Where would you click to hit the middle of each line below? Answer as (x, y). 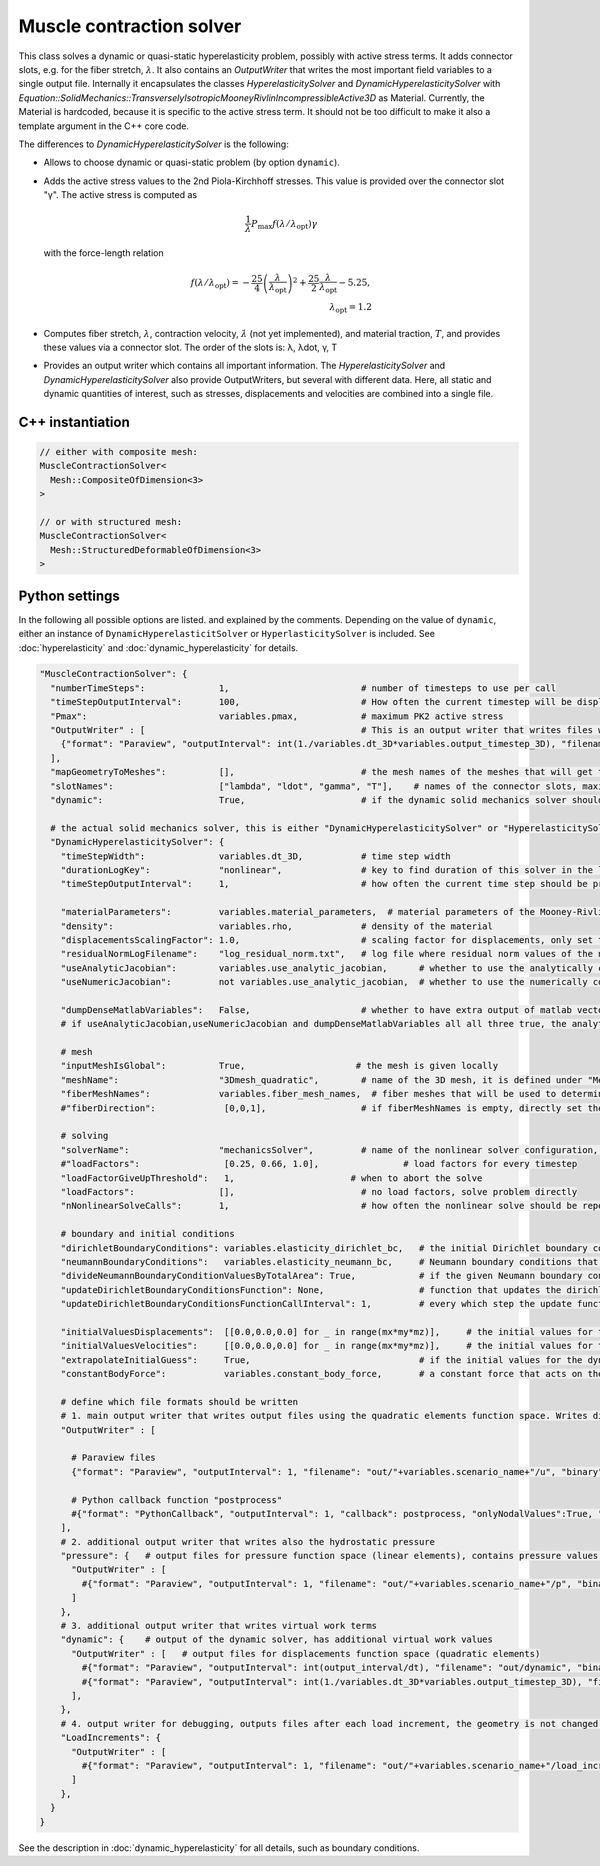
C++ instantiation (74, 421)
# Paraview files (114, 1458)
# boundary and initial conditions (147, 1234)
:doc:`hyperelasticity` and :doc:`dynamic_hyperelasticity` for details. (158, 647)
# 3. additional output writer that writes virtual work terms (219, 1626)
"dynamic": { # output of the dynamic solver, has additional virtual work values (277, 1639)
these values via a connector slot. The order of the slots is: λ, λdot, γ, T (190, 347)
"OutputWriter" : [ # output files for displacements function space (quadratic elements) (306, 1653)
